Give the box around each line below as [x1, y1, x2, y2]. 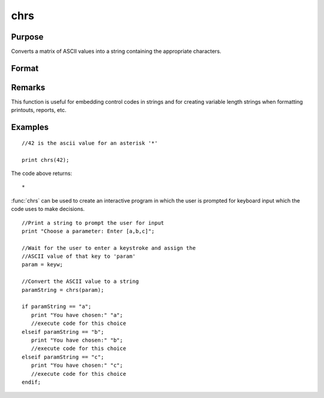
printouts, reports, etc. [11, 107, 67, 114]
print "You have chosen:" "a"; [31, 312, 123, 318]
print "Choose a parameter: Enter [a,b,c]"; [22, 228, 155, 234]
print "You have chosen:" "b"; [31, 336, 123, 343]
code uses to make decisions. [11, 206, 85, 213]
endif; [22, 378, 41, 385]
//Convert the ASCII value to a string [22, 278, 139, 285]
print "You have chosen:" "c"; [31, 362, 123, 369]
